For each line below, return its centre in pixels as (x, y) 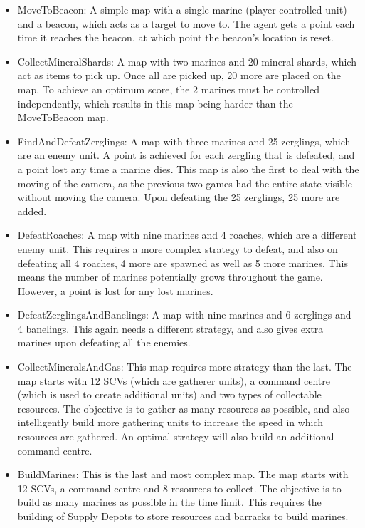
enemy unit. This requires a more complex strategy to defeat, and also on (178, 248)
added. (32, 211)
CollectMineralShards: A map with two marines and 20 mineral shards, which (187, 61)
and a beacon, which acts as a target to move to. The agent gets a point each (186, 23)
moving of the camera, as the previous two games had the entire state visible (185, 183)
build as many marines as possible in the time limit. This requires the (169, 502)
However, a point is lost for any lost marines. (115, 290)
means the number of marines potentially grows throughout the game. (170, 277)
